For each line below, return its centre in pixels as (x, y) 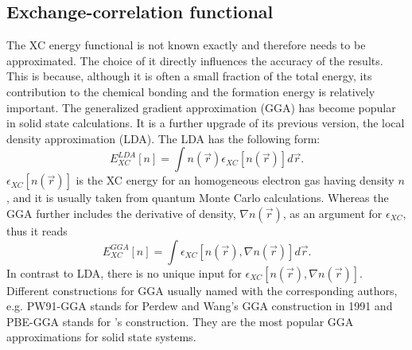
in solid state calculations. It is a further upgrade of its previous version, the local (206, 123)
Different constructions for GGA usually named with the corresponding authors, (202, 290)
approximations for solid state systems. (101, 337)
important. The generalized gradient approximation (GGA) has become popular (201, 107)
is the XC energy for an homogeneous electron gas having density (235, 180)
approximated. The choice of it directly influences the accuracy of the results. (195, 60)
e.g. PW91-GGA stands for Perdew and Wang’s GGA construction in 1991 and (200, 306)
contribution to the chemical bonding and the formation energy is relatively (191, 91)
